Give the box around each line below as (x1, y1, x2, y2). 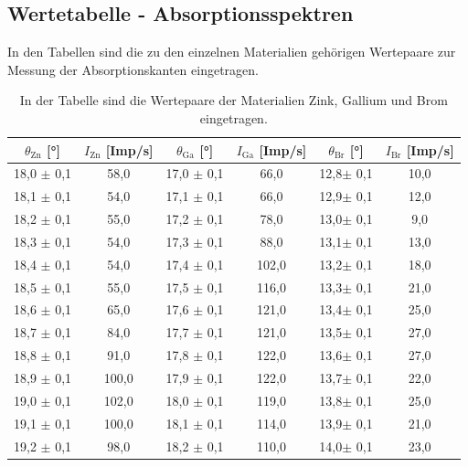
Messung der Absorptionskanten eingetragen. (7, 59, 260, 79)
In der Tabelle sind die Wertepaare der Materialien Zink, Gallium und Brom (19, 90, 448, 110)
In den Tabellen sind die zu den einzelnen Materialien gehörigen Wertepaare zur (7, 42, 456, 61)
